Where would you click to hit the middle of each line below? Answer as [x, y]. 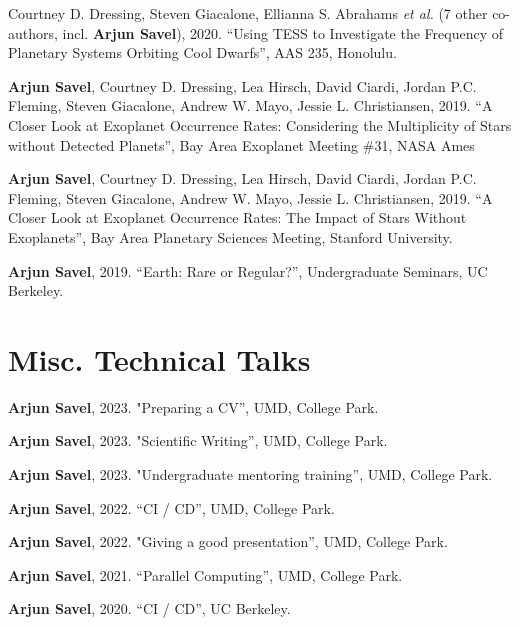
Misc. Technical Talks [159, 358]
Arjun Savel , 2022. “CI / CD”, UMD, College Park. [171, 507]
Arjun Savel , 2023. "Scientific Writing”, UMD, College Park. [198, 440]
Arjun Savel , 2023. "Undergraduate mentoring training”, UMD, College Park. [250, 474]
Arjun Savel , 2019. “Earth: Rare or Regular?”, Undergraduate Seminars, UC [248, 270]
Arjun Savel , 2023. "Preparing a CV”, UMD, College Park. [193, 406]
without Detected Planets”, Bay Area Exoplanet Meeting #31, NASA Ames [241, 144]
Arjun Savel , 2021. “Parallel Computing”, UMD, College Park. [205, 574]
